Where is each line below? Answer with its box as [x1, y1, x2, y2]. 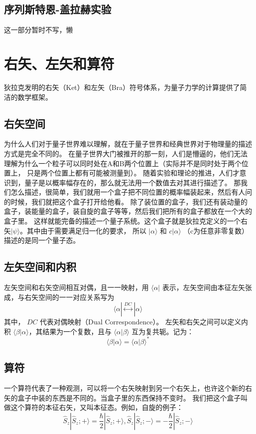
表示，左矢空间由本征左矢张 [162, 282, 252, 292]
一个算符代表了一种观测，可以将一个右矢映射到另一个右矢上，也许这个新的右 [4, 383, 252, 393]
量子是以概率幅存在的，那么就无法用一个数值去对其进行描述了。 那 [24, 177, 241, 187]
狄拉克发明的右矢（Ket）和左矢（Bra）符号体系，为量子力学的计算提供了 [4, 82, 240, 92]
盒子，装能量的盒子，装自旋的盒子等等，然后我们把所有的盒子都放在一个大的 [4, 206, 252, 216]
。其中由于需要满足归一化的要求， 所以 [20, 225, 147, 235]
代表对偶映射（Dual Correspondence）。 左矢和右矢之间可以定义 [39, 317, 241, 327]
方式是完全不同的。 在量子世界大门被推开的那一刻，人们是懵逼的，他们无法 [4, 148, 248, 158]
